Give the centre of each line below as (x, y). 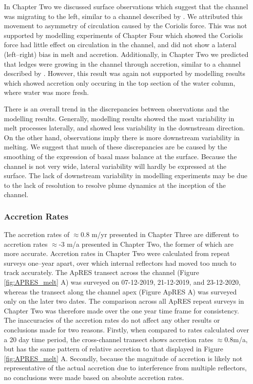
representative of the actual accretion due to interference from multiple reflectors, (126, 368)
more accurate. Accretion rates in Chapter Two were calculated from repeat (117, 253)
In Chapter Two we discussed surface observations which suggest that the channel (126, 6)
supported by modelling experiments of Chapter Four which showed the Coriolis (124, 35)
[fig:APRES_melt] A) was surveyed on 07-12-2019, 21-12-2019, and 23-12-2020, (122, 282)
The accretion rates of (37, 234)
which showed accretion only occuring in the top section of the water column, (120, 82)
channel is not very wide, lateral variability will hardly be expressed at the (115, 166)
